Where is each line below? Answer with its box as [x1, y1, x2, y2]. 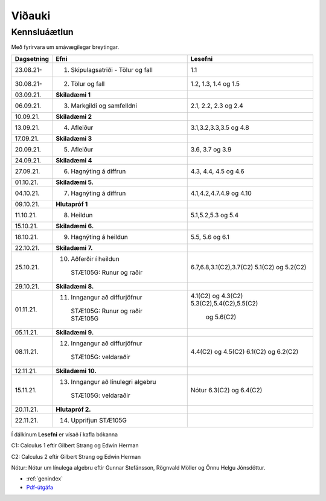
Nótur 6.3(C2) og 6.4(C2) [190, 386, 263, 394]
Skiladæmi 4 [55, 156, 92, 164]
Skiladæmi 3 [55, 134, 92, 142]
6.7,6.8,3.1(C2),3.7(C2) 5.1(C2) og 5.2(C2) [190, 263, 307, 271]
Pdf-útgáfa [26, 483, 54, 491]
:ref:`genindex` [26, 475, 63, 482]
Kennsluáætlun [11, 27, 74, 37]
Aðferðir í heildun [70, 254, 120, 263]
